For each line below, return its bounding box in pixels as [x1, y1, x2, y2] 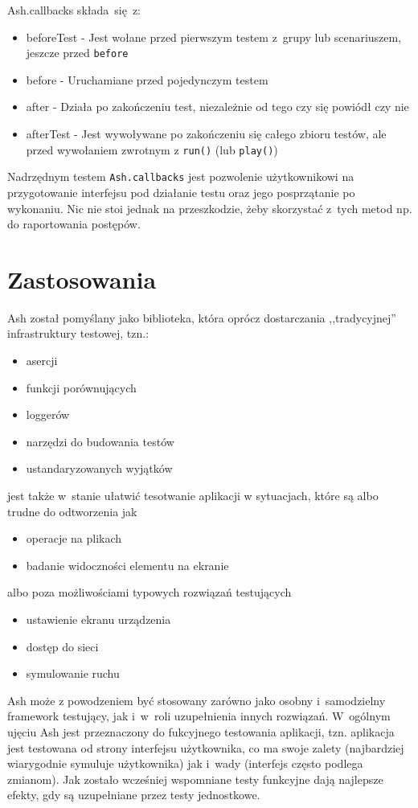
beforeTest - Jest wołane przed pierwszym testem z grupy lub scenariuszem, [26, 28, 402, 45]
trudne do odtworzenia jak [7, 502, 137, 519]
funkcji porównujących [26, 379, 137, 396]
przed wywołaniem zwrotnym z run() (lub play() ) [26, 141, 278, 158]
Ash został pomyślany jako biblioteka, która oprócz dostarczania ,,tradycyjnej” [7, 309, 396, 326]
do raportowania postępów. [7, 215, 141, 232]
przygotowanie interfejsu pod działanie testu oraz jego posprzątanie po [7, 183, 355, 200]
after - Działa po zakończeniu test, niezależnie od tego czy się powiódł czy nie [26, 98, 409, 115]
